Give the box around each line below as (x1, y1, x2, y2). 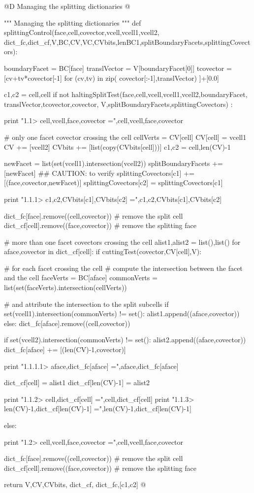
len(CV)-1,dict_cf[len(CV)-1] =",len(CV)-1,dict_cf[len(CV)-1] (4, 403, 191, 414)
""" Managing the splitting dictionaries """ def (4, 17, 141, 28)
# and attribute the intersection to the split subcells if (4, 298, 169, 309)
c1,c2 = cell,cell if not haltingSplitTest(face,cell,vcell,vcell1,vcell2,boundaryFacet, (4, 89, 248, 99)
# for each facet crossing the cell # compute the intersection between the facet (4, 263, 243, 273)
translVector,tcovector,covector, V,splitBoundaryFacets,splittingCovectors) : (4, 99, 233, 109)
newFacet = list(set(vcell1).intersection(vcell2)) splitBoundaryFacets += (4, 158, 223, 168)
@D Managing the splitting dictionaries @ (4, 1, 130, 11)
